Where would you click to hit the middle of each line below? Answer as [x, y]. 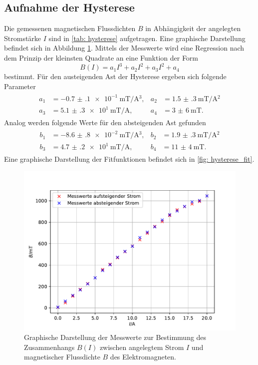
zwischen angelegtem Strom [142, 347]
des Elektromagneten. [143, 357]
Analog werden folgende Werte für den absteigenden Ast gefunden [105, 122]
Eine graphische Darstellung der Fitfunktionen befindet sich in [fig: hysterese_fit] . [129, 159]
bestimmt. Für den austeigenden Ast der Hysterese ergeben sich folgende [115, 76]
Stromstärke [23, 38]
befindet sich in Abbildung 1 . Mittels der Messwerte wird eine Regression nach [124, 48]
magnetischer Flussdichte [62, 357]
